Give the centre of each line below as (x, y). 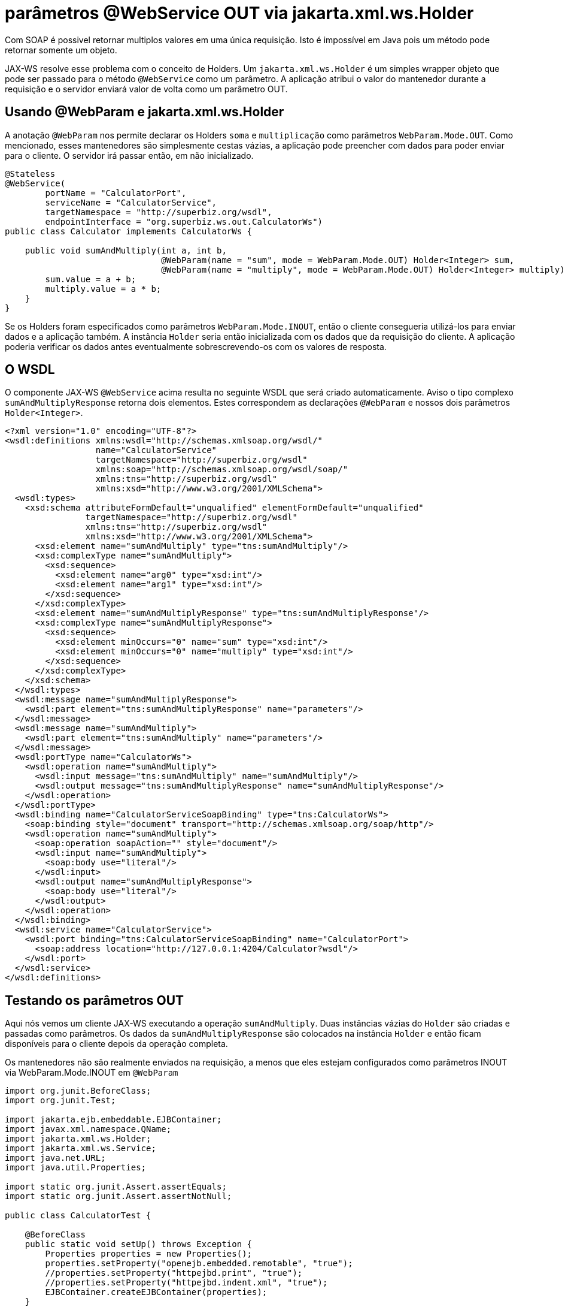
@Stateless (30, 173)
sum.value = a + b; (91, 279)
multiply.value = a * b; (103, 289)
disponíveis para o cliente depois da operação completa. (116, 1044)
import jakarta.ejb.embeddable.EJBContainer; (113, 1120)
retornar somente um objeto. (61, 50)
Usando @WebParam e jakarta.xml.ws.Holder (145, 112)
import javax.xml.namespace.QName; (88, 1129)
